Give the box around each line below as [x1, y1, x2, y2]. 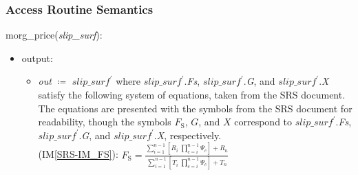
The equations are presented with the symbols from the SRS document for [38, 101, 352, 115]
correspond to [234, 114, 293, 129]
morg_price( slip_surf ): [6, 28, 103, 42]
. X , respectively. [154, 127, 222, 142]
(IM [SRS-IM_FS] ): [38, 147, 118, 161]
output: [21, 50, 53, 65]
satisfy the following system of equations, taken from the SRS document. [38, 87, 346, 101]
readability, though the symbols [38, 114, 171, 129]
